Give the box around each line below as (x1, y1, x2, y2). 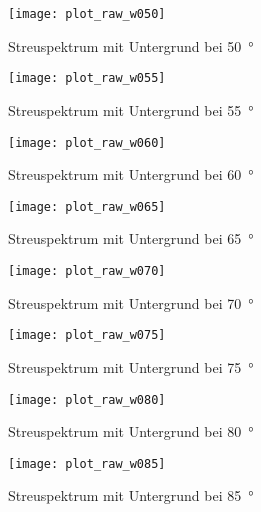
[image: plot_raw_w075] (8, 328, 166, 343)
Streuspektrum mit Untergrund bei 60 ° (8, 164, 254, 185)
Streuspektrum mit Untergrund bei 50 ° (8, 35, 254, 56)
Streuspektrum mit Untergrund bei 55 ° (8, 99, 254, 120)
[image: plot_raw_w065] (8, 199, 166, 214)
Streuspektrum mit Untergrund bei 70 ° (8, 292, 254, 313)
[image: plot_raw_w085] (8, 456, 166, 471)
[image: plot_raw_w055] (8, 71, 166, 86)
